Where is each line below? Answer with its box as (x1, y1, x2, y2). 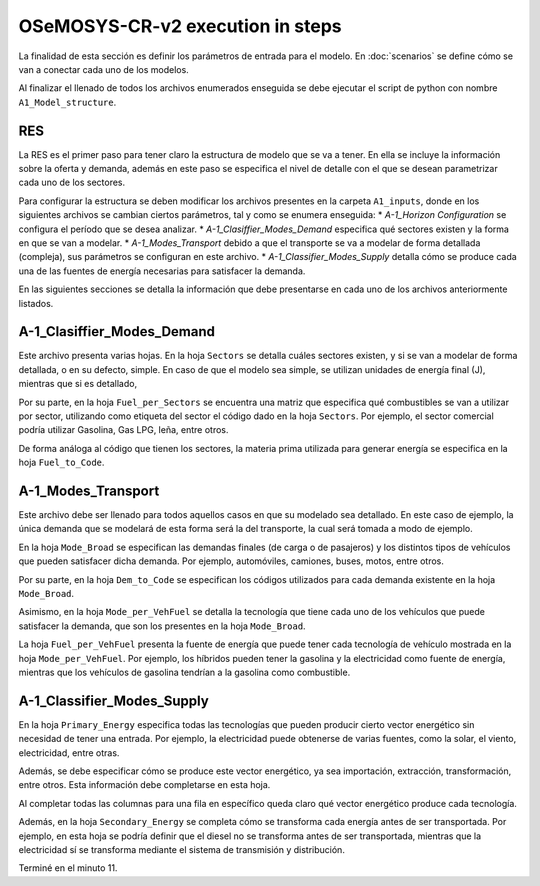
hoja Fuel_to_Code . (18, 456, 105, 469)
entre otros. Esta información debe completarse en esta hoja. (18, 779, 271, 791)
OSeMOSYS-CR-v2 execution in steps (18, 15, 342, 37)
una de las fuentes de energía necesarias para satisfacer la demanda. (18, 265, 306, 277)
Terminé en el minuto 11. (18, 862, 118, 874)
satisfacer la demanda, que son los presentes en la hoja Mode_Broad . (18, 620, 306, 632)
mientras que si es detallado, (18, 378, 138, 390)
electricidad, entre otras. (18, 746, 120, 759)
